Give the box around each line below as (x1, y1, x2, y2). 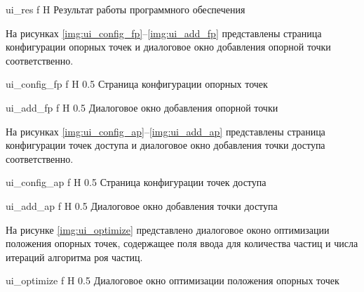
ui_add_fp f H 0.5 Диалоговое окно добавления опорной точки (6, 100, 278, 114)
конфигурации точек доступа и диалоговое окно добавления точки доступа (6, 138, 325, 152)
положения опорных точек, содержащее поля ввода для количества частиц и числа (6, 236, 358, 251)
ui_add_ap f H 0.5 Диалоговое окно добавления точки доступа (6, 198, 278, 213)
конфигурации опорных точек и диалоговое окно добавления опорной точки (6, 39, 331, 54)
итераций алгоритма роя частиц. (6, 249, 143, 264)
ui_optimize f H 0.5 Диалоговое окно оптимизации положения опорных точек (6, 273, 339, 288)
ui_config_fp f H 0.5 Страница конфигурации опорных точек (6, 77, 268, 91)
